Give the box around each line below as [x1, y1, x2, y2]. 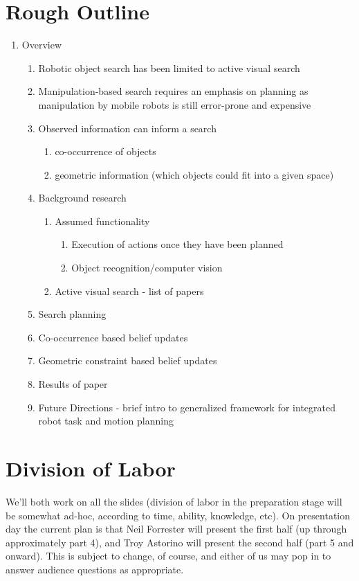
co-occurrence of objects [55, 144, 156, 159]
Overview [21, 37, 62, 52]
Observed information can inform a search [38, 120, 217, 135]
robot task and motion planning [38, 413, 174, 428]
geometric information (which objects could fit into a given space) [55, 167, 334, 181]
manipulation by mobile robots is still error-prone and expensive [38, 97, 311, 111]
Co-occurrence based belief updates [38, 330, 188, 344]
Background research [38, 190, 127, 205]
